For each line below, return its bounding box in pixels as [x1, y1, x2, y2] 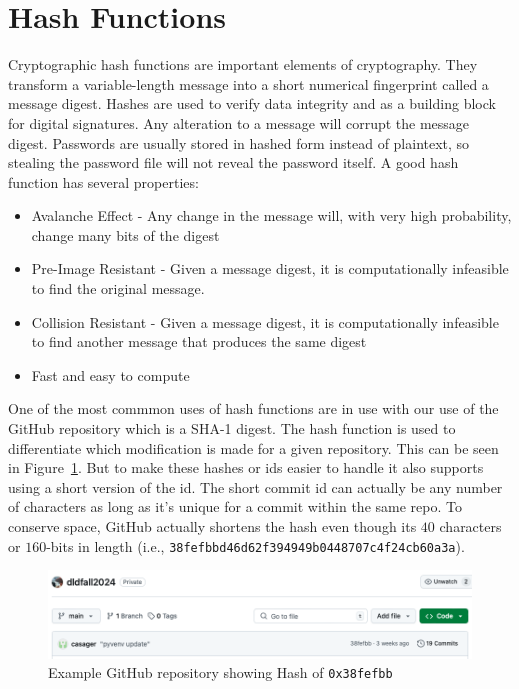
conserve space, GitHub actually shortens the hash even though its [8, 516, 417, 536]
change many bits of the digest [31, 224, 220, 245]
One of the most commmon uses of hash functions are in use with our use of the [8, 398, 499, 419]
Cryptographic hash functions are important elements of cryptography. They [8, 54, 478, 75]
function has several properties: [8, 171, 199, 192]
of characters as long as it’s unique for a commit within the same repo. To [8, 496, 462, 517]
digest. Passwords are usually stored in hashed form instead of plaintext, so [8, 132, 470, 153]
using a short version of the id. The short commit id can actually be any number [8, 476, 503, 497]
